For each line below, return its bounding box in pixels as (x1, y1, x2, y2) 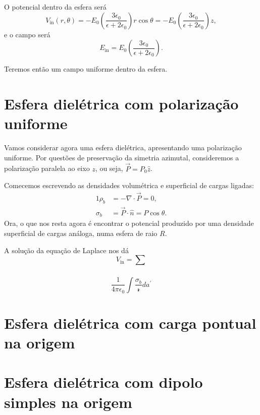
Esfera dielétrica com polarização (4, 93, 239, 113)
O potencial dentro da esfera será (4, 2, 107, 12)
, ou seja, (95, 163, 123, 173)
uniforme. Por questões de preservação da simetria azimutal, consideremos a (4, 152, 239, 162)
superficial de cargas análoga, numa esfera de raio (4, 228, 158, 239)
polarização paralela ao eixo (4, 163, 90, 173)
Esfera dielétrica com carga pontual (4, 312, 256, 333)
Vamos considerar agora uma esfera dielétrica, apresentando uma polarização (4, 142, 242, 153)
